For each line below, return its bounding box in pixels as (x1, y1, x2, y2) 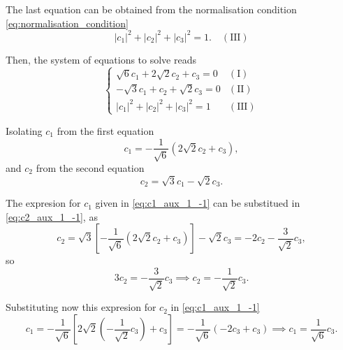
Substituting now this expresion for (6, 300, 156, 314)
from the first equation (57, 123, 154, 138)
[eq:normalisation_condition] (6, 15, 129, 30)
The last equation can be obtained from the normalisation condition (6, 2, 297, 16)
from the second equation (36, 160, 145, 175)
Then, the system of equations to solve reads (6, 52, 196, 66)
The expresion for (6, 196, 81, 210)
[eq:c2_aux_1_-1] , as (6, 209, 98, 224)
